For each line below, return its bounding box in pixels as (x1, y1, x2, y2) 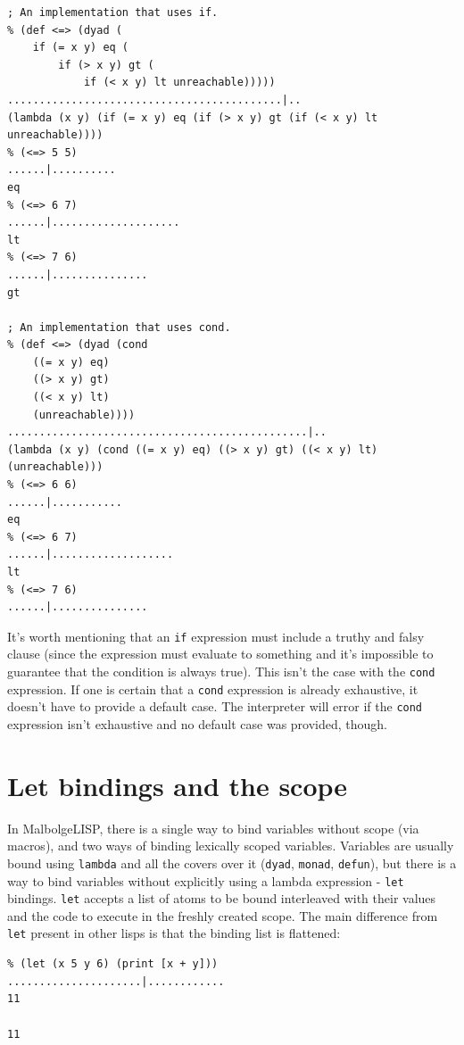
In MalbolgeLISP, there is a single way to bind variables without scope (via (7, 818, 419, 837)
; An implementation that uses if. (7, 6, 219, 19)
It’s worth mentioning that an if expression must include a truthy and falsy (7, 626, 425, 645)
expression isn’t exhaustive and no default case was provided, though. (7, 715, 388, 733)
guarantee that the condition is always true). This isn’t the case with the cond (7, 662, 435, 681)
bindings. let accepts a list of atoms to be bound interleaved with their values (7, 889, 436, 908)
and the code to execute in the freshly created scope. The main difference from (7, 906, 438, 925)
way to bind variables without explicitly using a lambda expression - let (7, 871, 404, 890)
